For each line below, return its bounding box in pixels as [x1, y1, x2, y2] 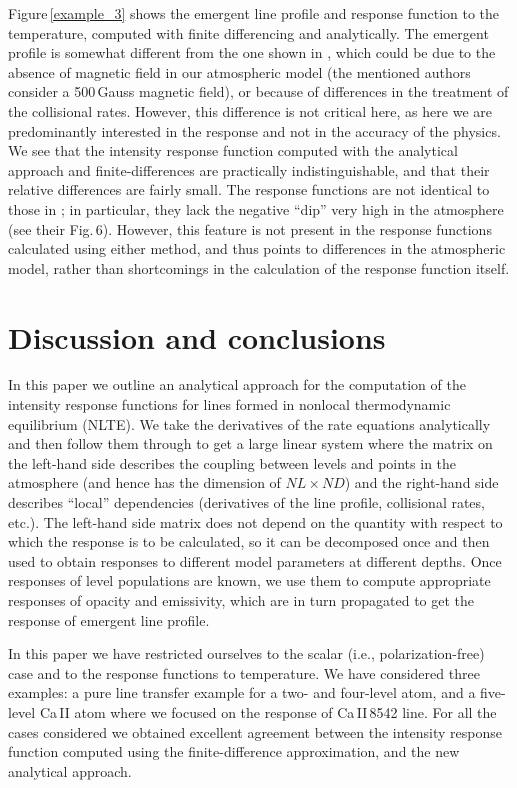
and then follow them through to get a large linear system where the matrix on [8, 433, 493, 454]
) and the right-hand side [344, 472, 499, 493]
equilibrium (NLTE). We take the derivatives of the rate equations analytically [8, 413, 491, 434]
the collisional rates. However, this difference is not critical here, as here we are [8, 100, 492, 121]
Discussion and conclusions [8, 316, 386, 357]
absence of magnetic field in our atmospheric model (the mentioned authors [8, 61, 471, 82]
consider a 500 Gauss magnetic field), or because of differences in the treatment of [8, 81, 509, 102]
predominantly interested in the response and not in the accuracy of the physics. [8, 120, 501, 141]
